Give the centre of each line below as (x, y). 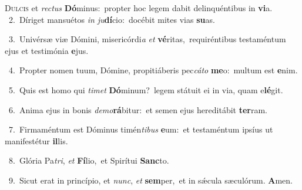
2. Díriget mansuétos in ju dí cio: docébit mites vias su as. (112, 19)
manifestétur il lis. (36, 140)
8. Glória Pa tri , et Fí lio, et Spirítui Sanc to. (89, 160)
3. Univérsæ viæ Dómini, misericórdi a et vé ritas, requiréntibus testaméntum (147, 39)
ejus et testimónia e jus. (47, 50)
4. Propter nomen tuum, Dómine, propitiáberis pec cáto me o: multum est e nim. (153, 70)
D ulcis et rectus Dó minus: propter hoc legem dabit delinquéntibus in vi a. (139, 8)
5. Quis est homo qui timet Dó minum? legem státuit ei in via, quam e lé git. (146, 89)
